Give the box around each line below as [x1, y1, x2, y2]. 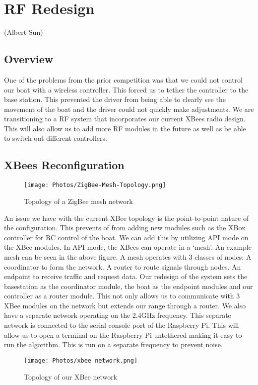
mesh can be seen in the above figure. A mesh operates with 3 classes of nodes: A [4, 251, 252, 262]
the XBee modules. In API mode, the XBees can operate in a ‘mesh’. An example [4, 242, 252, 252]
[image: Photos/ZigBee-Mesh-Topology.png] [24, 182, 166, 189]
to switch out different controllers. [4, 133, 107, 143]
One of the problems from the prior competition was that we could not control [4, 74, 243, 85]
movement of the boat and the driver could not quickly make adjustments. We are [4, 103, 254, 114]
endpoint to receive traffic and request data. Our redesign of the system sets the [4, 271, 248, 282]
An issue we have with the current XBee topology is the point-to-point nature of [4, 212, 249, 223]
